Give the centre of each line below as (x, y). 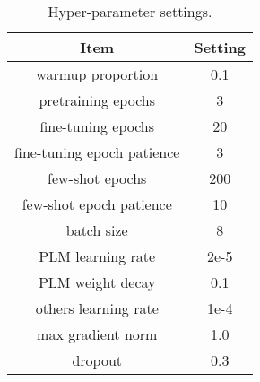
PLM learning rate (97, 256)
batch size (97, 230)
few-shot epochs (97, 178)
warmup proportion (97, 74)
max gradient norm (97, 334)
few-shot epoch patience (97, 204)
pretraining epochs (97, 100)
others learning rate (97, 308)
